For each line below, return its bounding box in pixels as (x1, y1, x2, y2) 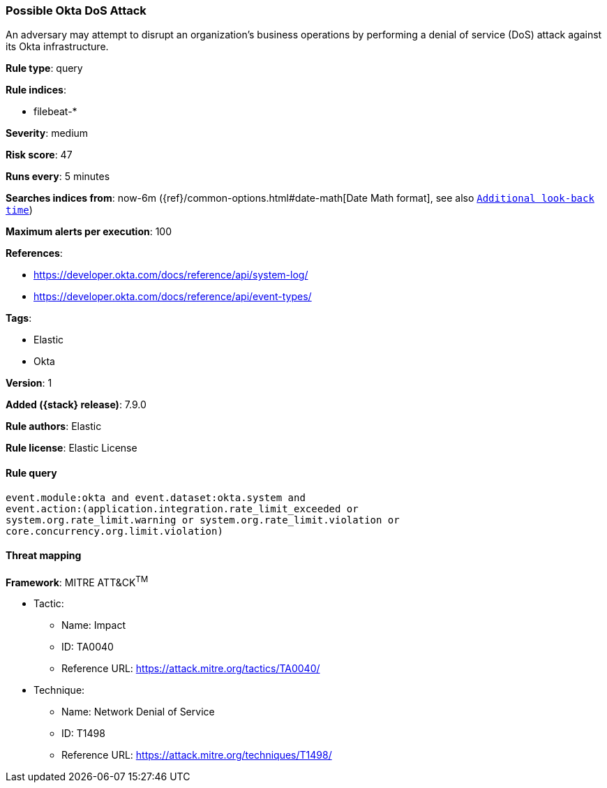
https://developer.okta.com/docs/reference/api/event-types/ (33, 290, 312, 303)
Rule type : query (6, 62, 83, 75)
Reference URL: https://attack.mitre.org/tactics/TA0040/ (61, 662, 320, 675)
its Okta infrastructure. (6, 40, 109, 53)
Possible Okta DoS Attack (6, 3, 147, 17)
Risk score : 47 (6, 149, 73, 161)
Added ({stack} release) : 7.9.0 (6, 399, 147, 411)
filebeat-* (33, 105, 77, 118)
